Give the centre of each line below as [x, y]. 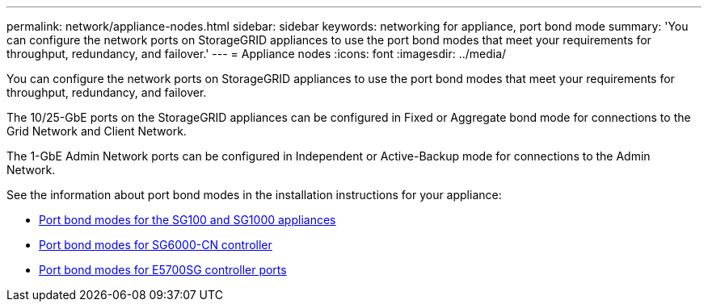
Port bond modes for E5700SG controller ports [163, 270]
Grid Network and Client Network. [97, 131]
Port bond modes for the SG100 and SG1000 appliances [188, 220]
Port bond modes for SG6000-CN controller [156, 245]
